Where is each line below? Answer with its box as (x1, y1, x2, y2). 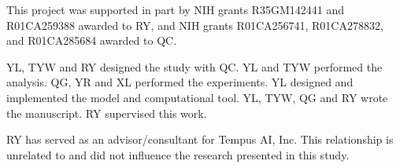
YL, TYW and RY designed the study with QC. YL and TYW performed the (6, 58, 383, 75)
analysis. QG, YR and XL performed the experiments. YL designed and (6, 74, 354, 90)
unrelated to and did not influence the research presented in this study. (6, 146, 350, 163)
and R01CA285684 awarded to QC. (6, 32, 177, 49)
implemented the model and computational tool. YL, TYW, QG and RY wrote (6, 89, 388, 105)
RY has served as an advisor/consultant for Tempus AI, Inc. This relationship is (6, 131, 394, 148)
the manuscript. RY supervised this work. (6, 104, 207, 121)
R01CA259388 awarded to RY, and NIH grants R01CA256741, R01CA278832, (6, 16, 383, 33)
